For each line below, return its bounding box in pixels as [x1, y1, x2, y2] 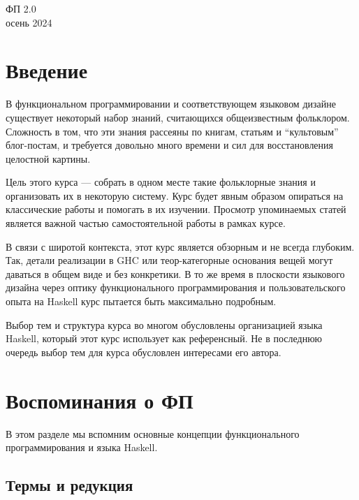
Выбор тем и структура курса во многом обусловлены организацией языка [6, 317, 323, 332]
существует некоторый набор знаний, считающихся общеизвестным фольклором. [6, 110, 350, 124]
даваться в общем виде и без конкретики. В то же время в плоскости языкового [6, 266, 345, 281]
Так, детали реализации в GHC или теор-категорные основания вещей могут [6, 253, 333, 267]
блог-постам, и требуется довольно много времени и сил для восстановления [6, 138, 334, 152]
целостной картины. [6, 151, 91, 166]
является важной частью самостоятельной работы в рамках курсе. [6, 216, 286, 230]
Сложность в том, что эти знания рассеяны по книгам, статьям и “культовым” [6, 124, 339, 138]
